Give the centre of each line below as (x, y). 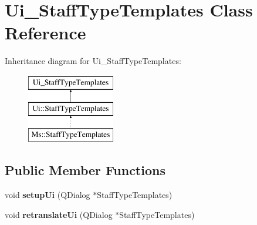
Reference (45, 33)
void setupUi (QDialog (48, 195)
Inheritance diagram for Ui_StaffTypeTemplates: (93, 61)
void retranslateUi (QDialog (59, 214)
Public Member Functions (85, 170)
